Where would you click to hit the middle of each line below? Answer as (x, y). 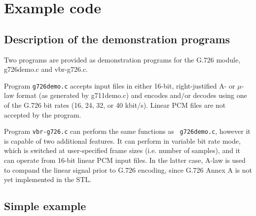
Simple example (45, 206)
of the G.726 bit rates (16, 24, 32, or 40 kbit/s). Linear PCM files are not (115, 105)
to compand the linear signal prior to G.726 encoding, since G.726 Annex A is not (128, 170)
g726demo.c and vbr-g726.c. (46, 69)
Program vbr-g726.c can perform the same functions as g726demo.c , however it (127, 131)
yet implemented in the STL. (48, 179)
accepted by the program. (43, 114)
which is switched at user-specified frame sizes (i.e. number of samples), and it (122, 150)
